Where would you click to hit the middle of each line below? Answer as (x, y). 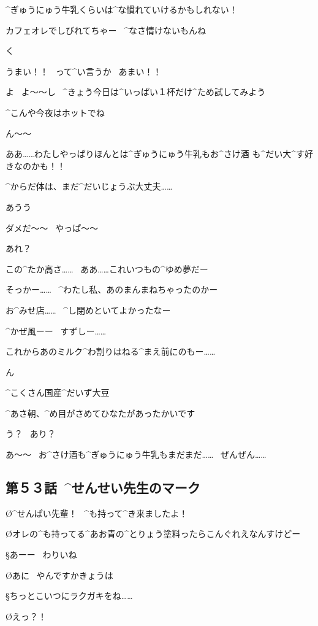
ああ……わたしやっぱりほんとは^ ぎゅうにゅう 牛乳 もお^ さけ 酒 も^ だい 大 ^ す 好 (160, 154)
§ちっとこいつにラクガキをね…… (69, 596)
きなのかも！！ (36, 165)
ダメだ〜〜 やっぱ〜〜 (52, 227)
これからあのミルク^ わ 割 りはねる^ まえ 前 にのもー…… (111, 351)
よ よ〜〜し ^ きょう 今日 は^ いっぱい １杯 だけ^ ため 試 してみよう (136, 92)
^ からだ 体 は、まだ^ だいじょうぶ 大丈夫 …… (89, 186)
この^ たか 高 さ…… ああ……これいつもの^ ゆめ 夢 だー (107, 269)
